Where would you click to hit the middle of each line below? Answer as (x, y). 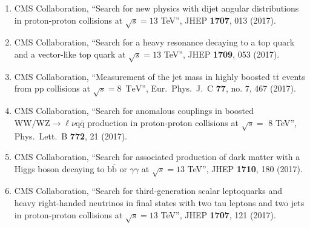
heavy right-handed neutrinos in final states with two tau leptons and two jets (159, 202)
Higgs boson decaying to (59, 168)
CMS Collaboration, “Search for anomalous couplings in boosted (134, 111)
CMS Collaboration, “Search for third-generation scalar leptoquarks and (148, 191)
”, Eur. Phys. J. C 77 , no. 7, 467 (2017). (219, 88)
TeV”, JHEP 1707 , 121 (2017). (218, 214)
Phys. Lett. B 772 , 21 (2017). (71, 136)
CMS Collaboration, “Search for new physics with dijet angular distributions (157, 8)
